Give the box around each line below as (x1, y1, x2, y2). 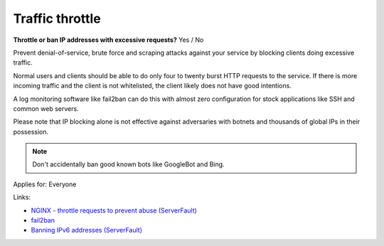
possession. (13, 127, 49, 136)
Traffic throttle (13, 11, 101, 26)
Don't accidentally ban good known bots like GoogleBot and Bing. (32, 160, 225, 169)
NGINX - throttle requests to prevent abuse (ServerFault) (31, 206, 197, 215)
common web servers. (13, 104, 79, 113)
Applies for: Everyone (13, 180, 77, 188)
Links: (13, 193, 31, 202)
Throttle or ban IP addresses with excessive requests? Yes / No (13, 36, 204, 44)
